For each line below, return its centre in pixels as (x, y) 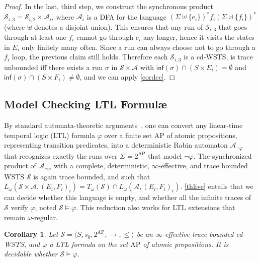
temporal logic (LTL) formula (50, 135)
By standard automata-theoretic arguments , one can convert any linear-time (123, 125)
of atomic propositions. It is (186, 244)
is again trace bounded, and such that (92, 176)
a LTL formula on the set (89, 244)
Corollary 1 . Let (31, 234)
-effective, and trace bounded (203, 166)
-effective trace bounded (198, 234)
